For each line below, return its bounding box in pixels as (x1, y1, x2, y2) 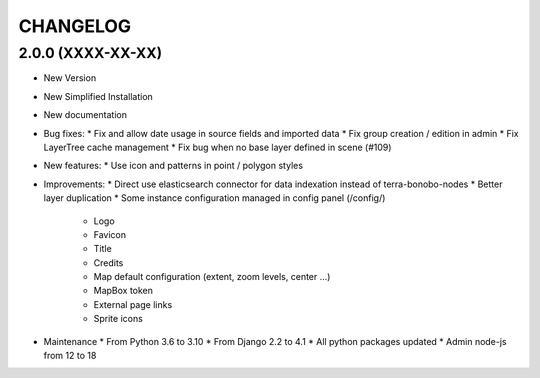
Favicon (93, 228, 127, 240)
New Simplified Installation (43, 90, 154, 102)
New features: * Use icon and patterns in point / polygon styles (43, 160, 304, 172)
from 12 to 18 (43, 350, 97, 362)
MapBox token (93, 285, 154, 297)
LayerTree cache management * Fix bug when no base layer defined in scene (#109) (43, 141, 392, 153)
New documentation (43, 109, 127, 121)
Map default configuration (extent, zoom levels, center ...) (93, 271, 331, 283)
